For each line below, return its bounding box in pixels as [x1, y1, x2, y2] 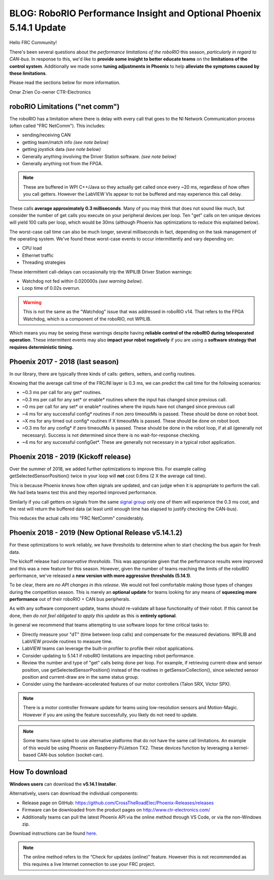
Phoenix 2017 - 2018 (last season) [9, 357, 119, 366]
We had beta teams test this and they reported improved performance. [9, 490, 157, 496]
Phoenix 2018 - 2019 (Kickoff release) [9, 452, 131, 461]
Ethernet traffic [22, 252, 54, 258]
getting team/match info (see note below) [22, 139, 109, 145]
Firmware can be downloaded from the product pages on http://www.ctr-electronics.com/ [22, 807, 211, 813]
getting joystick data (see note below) [22, 146, 101, 153]
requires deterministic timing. [9, 344, 74, 350]
